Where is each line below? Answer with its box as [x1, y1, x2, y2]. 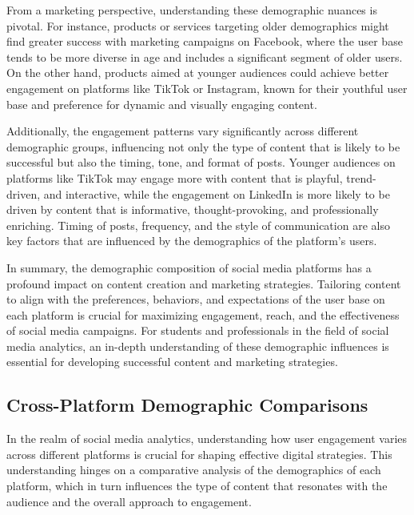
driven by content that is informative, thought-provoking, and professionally [6, 201, 379, 218]
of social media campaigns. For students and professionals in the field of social [6, 322, 389, 339]
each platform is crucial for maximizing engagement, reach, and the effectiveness [6, 306, 400, 323]
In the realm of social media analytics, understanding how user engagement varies [6, 430, 408, 447]
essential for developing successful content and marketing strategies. [6, 353, 338, 370]
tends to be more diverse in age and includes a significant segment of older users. [6, 48, 403, 65]
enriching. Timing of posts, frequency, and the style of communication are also [6, 216, 390, 233]
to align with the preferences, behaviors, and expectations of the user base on [6, 291, 385, 308]
